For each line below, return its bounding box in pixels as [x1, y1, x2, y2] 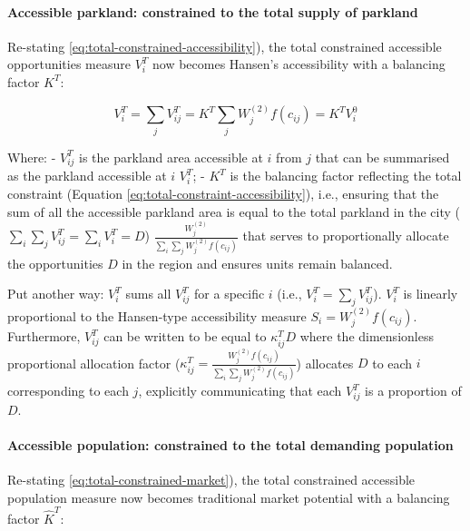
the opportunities [7, 253, 103, 272]
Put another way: [7, 284, 104, 303]
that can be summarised [315, 147, 450, 166]
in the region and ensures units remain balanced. [122, 253, 393, 272]
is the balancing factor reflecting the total [230, 166, 462, 185]
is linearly [403, 284, 458, 303]
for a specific [194, 284, 265, 303]
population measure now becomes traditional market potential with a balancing [7, 487, 450, 506]
